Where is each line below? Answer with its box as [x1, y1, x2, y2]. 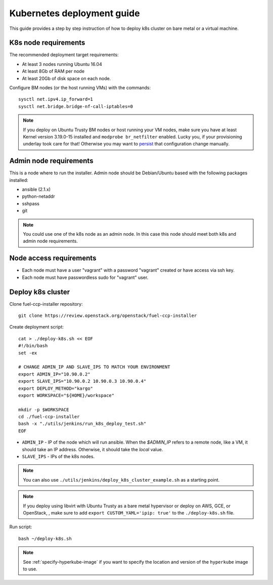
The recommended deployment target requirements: [9, 52, 119, 58]
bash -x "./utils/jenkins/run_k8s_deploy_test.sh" [18, 421, 147, 427]
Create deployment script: [9, 324, 64, 330]
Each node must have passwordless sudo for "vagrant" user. [22, 274, 149, 280]
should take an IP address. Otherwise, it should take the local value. [22, 446, 163, 452]
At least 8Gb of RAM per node [22, 68, 85, 75]
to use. [23, 566, 37, 572]
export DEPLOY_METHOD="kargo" [18, 385, 94, 391]
